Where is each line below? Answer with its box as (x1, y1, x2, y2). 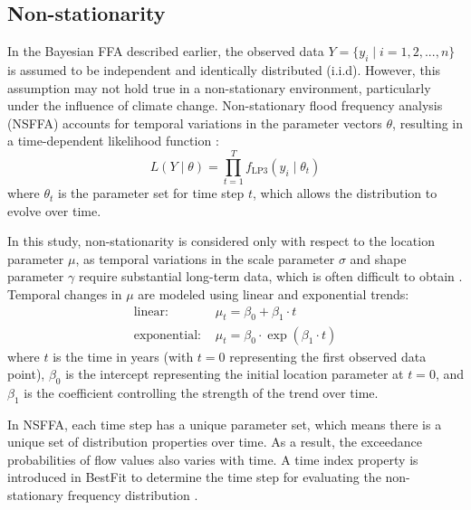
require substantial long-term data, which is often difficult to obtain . (78, 267, 463, 286)
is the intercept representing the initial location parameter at (65, 364, 404, 383)
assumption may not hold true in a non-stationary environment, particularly (7, 78, 431, 97)
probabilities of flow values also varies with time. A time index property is (7, 449, 418, 468)
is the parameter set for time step (58, 184, 245, 203)
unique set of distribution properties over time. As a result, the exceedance (7, 432, 422, 451)
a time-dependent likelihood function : (7, 131, 219, 150)
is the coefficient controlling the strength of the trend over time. (24, 382, 379, 401)
